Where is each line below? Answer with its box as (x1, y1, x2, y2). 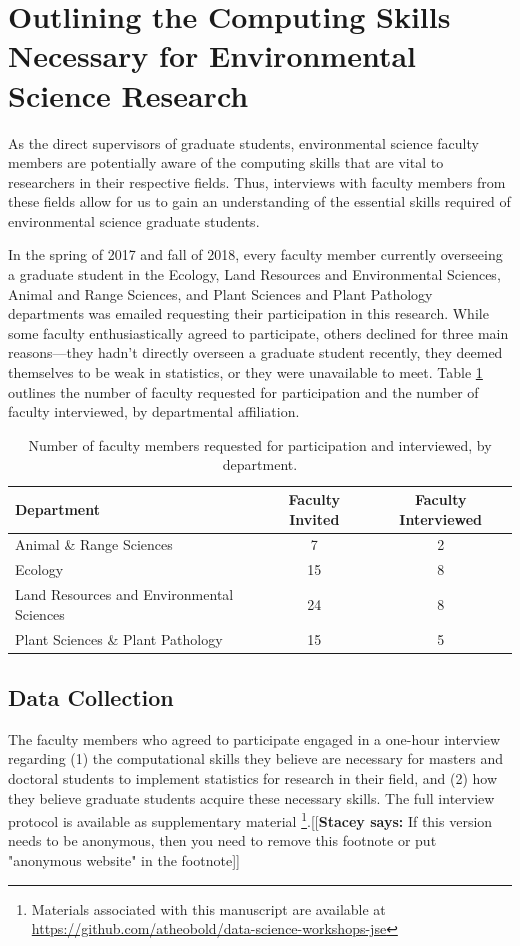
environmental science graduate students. (8, 210, 260, 231)
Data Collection (8, 682, 174, 713)
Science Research (8, 74, 249, 115)
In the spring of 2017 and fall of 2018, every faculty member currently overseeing (8, 244, 503, 265)
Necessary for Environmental (8, 35, 417, 76)
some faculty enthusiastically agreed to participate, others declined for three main (8, 322, 509, 343)
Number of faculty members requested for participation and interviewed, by (28, 434, 492, 455)
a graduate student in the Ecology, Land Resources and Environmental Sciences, (8, 264, 501, 285)
